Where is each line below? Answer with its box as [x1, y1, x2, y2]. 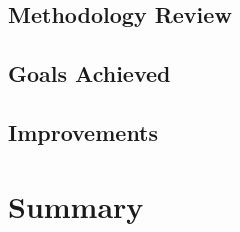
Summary [8, 185, 144, 226]
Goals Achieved [8, 58, 171, 89]
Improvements [8, 116, 159, 147]
